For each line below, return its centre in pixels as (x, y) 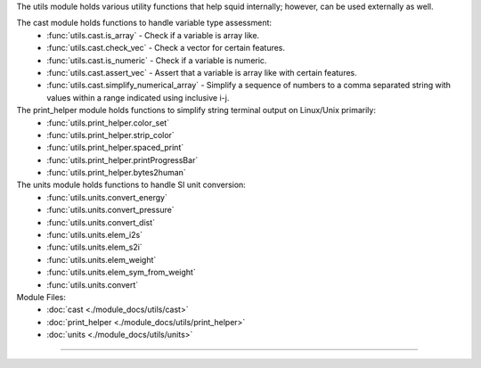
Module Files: (41, 297)
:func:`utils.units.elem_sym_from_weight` (121, 273)
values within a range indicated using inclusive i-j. (138, 97)
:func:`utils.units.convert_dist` (101, 222)
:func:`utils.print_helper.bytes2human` (116, 173)
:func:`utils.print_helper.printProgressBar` (122, 159)
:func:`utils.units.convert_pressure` (110, 210)
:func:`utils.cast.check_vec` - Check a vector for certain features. (166, 48)
